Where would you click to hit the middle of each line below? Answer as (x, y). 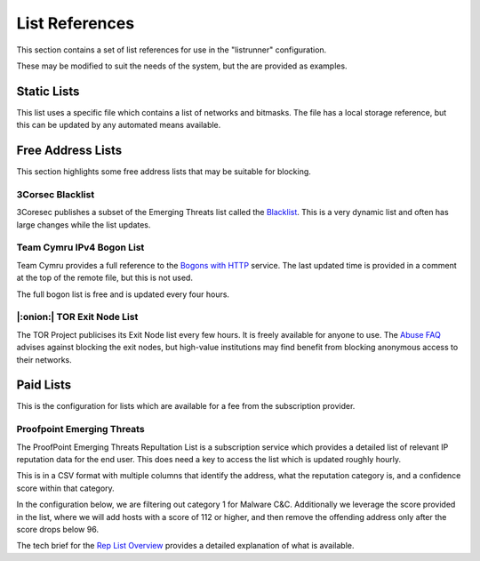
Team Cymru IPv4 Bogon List (80, 247)
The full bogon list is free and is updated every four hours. (123, 294)
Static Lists (48, 91)
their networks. (44, 359)
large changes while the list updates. (84, 224)
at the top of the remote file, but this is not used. (104, 278)
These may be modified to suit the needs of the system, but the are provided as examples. (182, 66)
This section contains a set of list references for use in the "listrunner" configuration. (172, 50)
